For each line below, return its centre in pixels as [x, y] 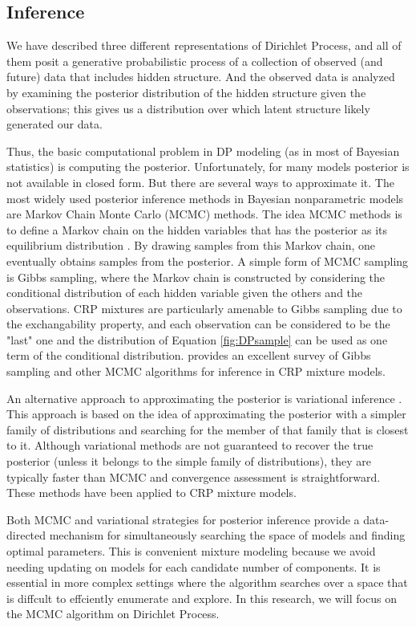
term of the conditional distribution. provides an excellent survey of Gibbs [189, 355]
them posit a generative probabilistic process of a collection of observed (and [195, 61]
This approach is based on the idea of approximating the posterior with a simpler [206, 414]
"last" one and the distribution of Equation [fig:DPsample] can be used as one [197, 339]
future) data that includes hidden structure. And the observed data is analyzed [201, 77]
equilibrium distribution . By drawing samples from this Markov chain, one [191, 245]
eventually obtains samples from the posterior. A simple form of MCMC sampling [208, 261]
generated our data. [55, 124]
